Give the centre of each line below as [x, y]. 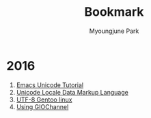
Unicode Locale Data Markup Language [72, 92]
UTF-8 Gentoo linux [44, 99]
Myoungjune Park [114, 31]
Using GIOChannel [42, 106]
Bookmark [114, 12]
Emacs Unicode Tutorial [50, 85]
